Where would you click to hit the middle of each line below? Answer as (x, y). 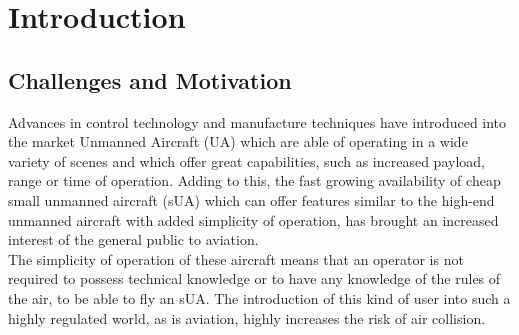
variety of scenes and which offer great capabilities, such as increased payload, (246, 160)
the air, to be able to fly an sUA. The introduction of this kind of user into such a (259, 297)
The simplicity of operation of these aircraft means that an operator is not (236, 258)
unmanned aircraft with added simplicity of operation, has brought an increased (253, 219)
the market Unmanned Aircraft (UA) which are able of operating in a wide (238, 141)
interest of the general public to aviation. (133, 239)
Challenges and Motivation (150, 79)
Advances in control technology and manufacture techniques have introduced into (257, 121)
